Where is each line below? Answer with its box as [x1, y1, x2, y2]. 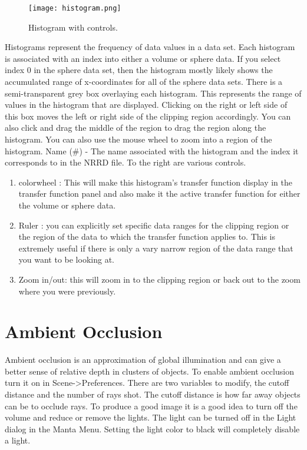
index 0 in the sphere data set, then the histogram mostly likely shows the [5, 64, 273, 76]
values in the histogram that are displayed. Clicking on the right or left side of [5, 98, 288, 111]
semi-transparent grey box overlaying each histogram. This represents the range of [5, 87, 302, 99]
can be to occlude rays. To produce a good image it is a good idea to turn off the [5, 399, 298, 412]
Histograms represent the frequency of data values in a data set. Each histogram [5, 41, 295, 53]
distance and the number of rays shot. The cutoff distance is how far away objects [5, 388, 301, 401]
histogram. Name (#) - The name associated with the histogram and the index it [5, 144, 299, 157]
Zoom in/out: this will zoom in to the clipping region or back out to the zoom [18, 273, 301, 285]
